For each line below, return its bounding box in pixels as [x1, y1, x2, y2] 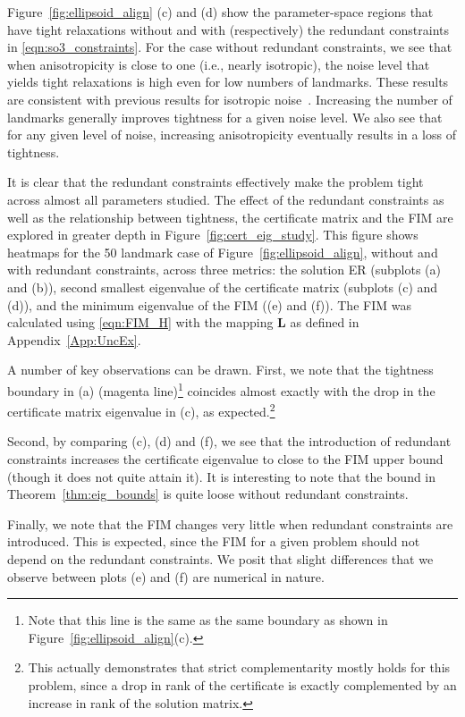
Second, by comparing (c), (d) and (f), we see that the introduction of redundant [7, 432, 452, 451]
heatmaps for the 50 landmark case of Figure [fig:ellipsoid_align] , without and [7, 242, 438, 261]
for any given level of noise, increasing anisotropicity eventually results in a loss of [7, 125, 456, 144]
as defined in [290, 313, 359, 332]
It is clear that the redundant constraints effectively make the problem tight [7, 173, 424, 191]
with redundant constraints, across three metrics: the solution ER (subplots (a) [7, 260, 441, 279]
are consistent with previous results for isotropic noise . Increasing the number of [7, 89, 452, 108]
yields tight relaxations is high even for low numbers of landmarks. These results [7, 72, 449, 91]
